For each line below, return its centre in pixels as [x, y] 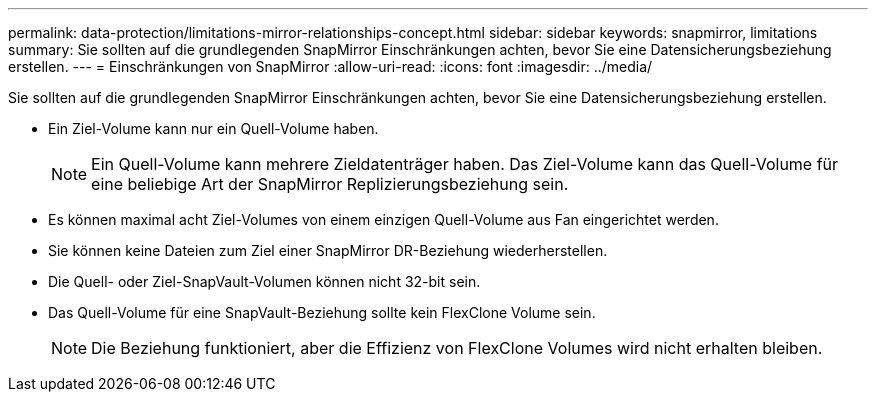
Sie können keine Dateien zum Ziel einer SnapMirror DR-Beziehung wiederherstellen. [328, 250]
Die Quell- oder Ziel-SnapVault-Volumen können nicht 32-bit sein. [264, 281]
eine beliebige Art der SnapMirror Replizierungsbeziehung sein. [330, 184]
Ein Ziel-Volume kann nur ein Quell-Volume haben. [213, 128]
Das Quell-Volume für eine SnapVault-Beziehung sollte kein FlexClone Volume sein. [322, 312]
